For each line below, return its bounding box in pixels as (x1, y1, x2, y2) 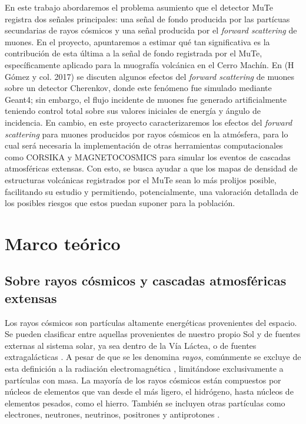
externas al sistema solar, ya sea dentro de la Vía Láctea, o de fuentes (5, 339, 257, 351)
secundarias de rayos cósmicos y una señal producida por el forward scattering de (5, 24, 297, 36)
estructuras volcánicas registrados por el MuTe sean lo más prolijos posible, (5, 173, 277, 186)
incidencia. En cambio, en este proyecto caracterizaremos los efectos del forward (5, 116, 292, 128)
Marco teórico (5, 231, 121, 255)
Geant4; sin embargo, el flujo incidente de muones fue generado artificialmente (5, 93, 287, 105)
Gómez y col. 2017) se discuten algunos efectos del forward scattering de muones (5, 70, 294, 82)
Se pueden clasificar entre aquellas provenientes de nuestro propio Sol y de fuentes (5, 328, 301, 340)
